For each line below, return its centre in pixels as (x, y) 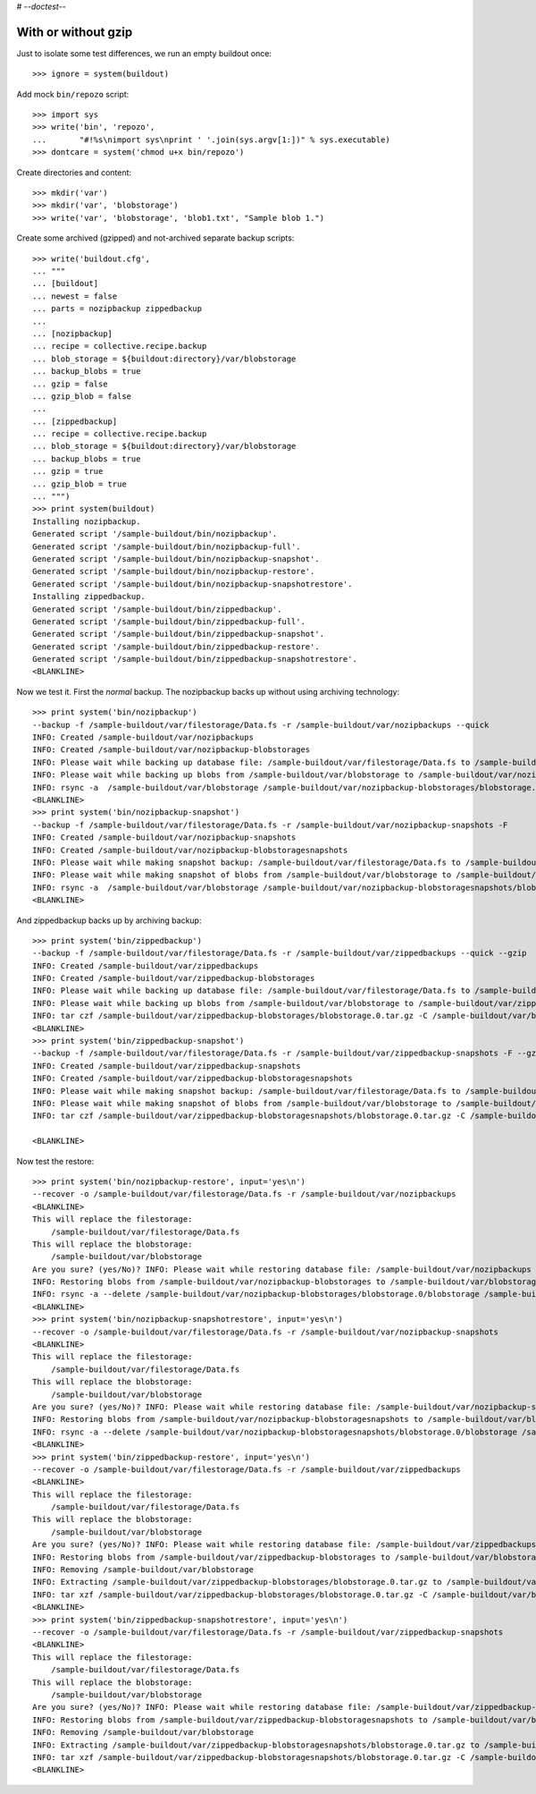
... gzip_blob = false (82, 396)
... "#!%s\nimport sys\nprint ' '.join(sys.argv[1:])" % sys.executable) (211, 140)
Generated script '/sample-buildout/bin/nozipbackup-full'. (167, 546)
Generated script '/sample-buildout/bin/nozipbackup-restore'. (174, 571)
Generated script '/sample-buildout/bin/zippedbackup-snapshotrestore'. (195, 659)
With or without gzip (75, 32)
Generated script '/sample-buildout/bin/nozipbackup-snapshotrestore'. (193, 584)
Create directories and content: (74, 172)
